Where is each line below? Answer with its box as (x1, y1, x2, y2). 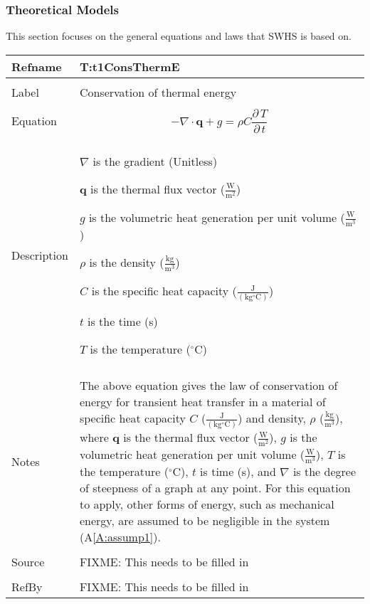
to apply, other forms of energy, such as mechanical (79, 496, 334, 513)
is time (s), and (200, 463, 276, 480)
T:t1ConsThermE (79, 58, 180, 75)
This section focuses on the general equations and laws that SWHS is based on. (6, 28, 351, 43)
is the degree (292, 463, 356, 480)
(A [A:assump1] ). (79, 529, 161, 546)
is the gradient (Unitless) (92, 152, 218, 169)
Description (11, 246, 68, 263)
